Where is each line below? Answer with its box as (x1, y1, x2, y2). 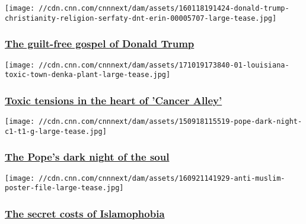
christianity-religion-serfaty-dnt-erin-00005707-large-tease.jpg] (5, 14, 277, 23)
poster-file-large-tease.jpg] (5, 184, 124, 193)
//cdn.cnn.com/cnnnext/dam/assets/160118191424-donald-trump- (39, 4, 289, 12)
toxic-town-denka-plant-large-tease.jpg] (5, 71, 171, 79)
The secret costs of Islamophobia (5, 206, 165, 220)
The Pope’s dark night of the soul (5, 149, 170, 164)
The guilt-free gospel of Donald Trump (5, 36, 195, 51)
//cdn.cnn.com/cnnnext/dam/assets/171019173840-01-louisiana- (39, 60, 289, 69)
